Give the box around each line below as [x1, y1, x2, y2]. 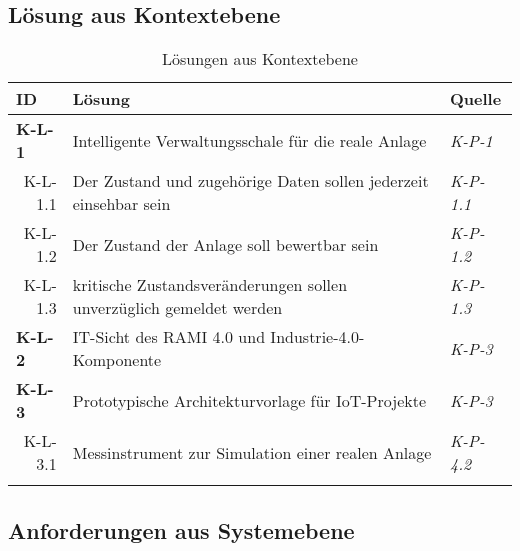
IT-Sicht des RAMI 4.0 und [72, 325, 266, 349]
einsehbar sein [72, 192, 171, 216]
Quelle [450, 87, 502, 111]
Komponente [72, 348, 162, 372]
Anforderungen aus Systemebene [8, 514, 355, 545]
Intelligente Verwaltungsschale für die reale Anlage [72, 128, 427, 152]
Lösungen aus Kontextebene [162, 47, 358, 71]
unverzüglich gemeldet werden [72, 296, 283, 320]
